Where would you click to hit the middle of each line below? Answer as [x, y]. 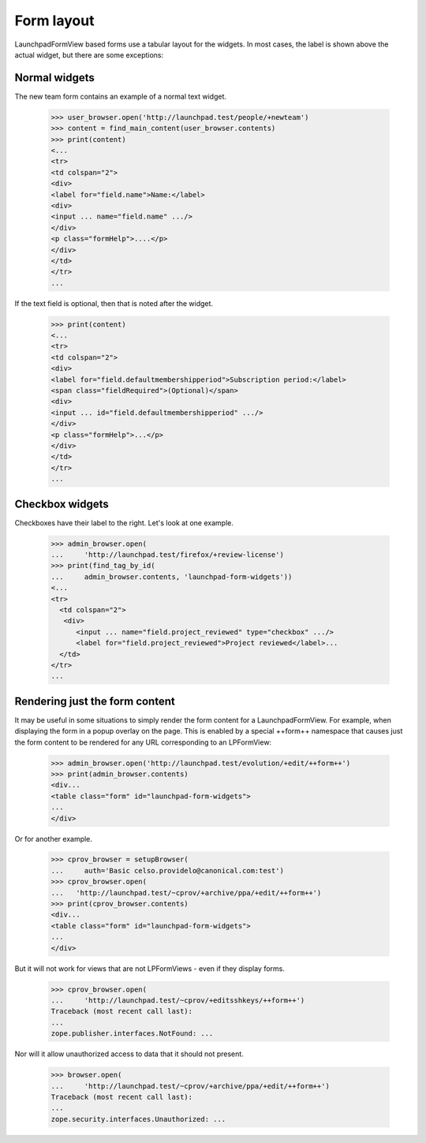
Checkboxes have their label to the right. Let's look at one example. [124, 523]
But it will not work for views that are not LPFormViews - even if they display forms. [150, 968]
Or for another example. [53, 839]
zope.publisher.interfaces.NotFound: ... [132, 1034]
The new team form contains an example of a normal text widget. [120, 96]
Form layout [54, 21]
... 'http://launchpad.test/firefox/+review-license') [167, 555]
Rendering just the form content [95, 701]
